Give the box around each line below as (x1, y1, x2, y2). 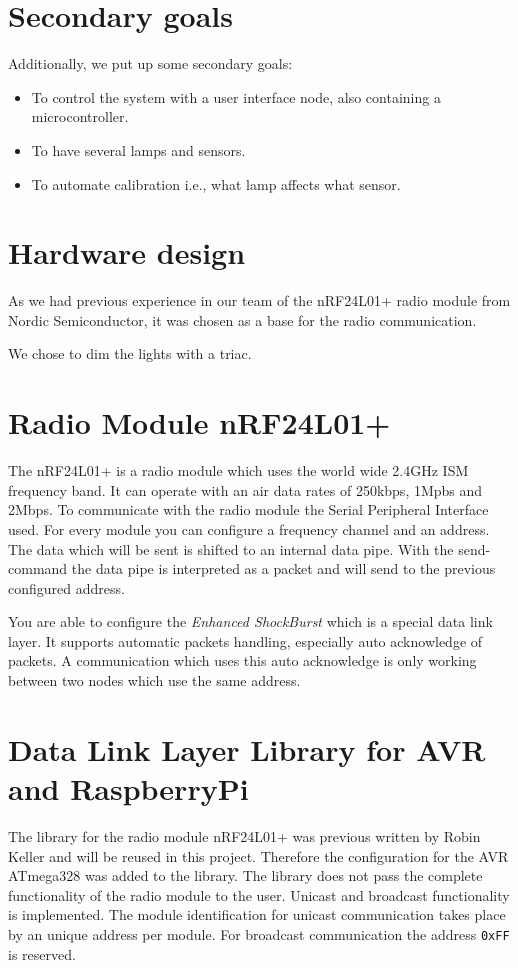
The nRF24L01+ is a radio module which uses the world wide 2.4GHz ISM (8, 460, 469, 481)
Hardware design (8, 232, 246, 273)
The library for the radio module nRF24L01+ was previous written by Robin (8, 825, 481, 846)
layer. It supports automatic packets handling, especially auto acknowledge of (8, 630, 483, 651)
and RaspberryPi (8, 768, 249, 809)
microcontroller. (31, 106, 129, 127)
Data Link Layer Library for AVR (8, 728, 486, 769)
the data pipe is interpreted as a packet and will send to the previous (71, 558, 496, 579)
